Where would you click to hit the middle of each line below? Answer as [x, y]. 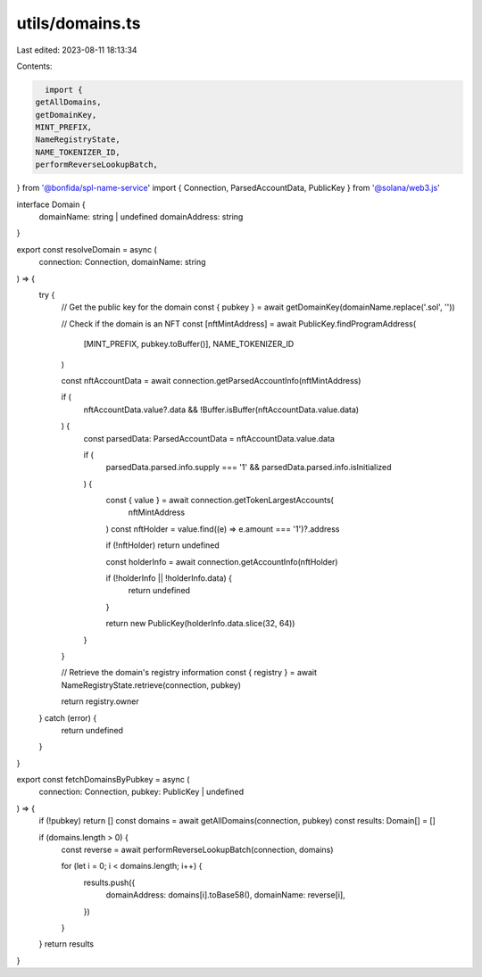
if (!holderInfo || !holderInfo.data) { [169, 578]
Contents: [34, 66]
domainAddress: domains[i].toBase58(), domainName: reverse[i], [225, 895]
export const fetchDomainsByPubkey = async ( [103, 780]
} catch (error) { [68, 717]
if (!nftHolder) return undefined [163, 545]
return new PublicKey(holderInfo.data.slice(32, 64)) [200, 624]
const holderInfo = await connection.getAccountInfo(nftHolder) [222, 561]
